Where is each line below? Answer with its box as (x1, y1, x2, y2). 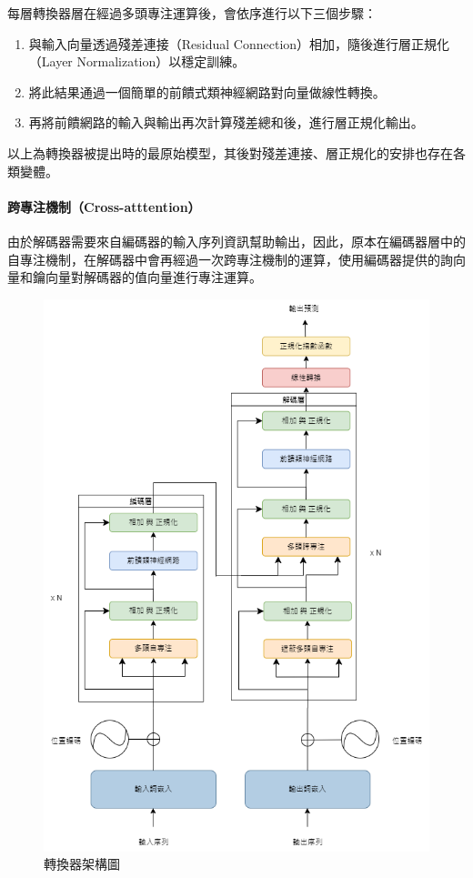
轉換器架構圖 (44, 854, 120, 873)
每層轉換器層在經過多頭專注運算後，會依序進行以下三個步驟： (7, 4, 377, 22)
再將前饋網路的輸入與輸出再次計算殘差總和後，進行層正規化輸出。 (28, 113, 424, 132)
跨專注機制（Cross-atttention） (7, 197, 201, 216)
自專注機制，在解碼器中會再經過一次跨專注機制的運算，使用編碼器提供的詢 (7, 249, 453, 268)
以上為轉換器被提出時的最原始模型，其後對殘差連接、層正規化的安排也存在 (7, 143, 453, 162)
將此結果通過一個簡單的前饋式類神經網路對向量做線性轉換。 (28, 82, 386, 101)
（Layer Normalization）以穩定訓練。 (28, 52, 246, 71)
